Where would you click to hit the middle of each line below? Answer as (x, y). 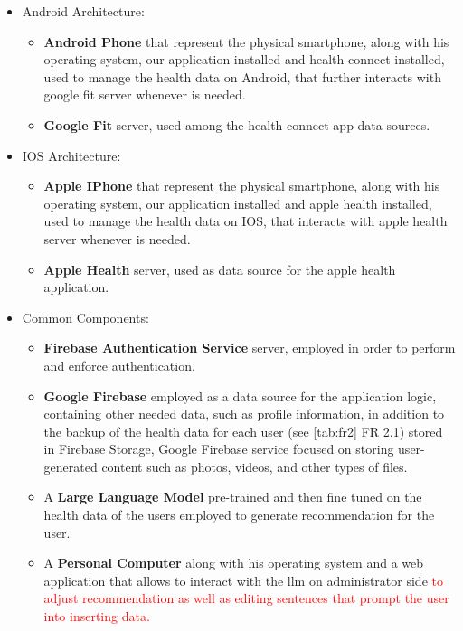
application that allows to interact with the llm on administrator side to (243, 580)
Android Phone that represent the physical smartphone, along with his (246, 41)
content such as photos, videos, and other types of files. (255, 466)
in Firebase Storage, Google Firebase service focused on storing (219, 449)
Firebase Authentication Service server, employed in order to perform (250, 348)
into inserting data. (97, 616)
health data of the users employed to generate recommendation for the (239, 515)
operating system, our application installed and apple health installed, (238, 203)
